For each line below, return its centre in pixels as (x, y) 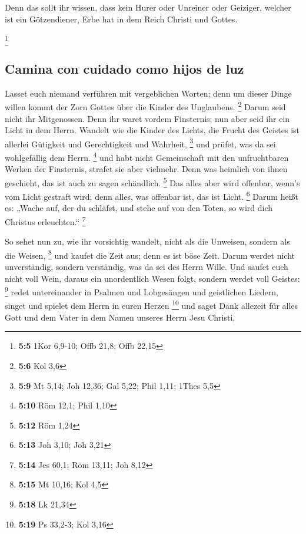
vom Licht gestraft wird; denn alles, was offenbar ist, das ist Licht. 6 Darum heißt (152, 195)
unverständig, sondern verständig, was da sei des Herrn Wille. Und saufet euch (147, 267)
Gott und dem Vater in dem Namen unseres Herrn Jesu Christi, (120, 317)
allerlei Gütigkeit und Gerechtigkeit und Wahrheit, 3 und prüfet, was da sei (140, 143)
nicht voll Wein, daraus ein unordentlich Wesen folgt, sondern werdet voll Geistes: (152, 278)
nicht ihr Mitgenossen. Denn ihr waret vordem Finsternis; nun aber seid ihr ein (147, 118)
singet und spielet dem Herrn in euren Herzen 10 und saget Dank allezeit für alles (152, 305)
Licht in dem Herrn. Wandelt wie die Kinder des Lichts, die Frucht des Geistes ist (152, 130)
